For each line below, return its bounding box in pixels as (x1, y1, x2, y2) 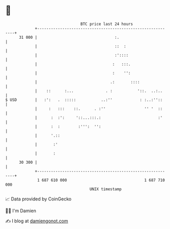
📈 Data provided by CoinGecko (5, 196, 72, 202)
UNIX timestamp (89, 186, 122, 192)
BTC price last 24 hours (80, 21, 133, 27)
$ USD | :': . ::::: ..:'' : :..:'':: (5, 97, 163, 103)
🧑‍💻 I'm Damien (5, 208, 37, 214)
